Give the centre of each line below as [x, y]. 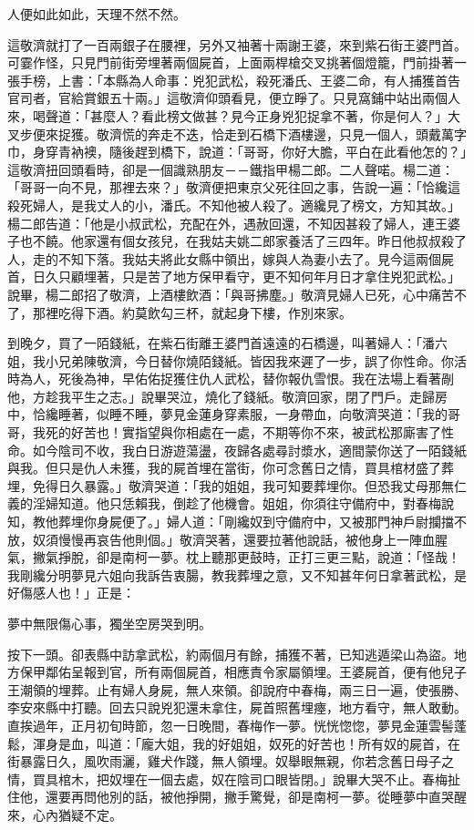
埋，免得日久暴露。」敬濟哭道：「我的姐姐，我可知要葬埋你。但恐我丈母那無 [231, 485]
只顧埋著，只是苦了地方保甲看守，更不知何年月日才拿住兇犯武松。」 [259, 277]
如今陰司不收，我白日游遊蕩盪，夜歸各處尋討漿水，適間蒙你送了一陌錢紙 [249, 450]
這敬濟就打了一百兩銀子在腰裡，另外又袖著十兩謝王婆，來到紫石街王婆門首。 [237, 44]
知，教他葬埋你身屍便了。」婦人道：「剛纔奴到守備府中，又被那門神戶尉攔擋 [231, 522]
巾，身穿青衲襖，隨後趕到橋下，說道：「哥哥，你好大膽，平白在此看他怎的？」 [237, 152]
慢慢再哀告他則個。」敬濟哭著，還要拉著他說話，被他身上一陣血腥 [252, 539]
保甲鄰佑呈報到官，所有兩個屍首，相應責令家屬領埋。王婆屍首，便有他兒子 [243, 672]
